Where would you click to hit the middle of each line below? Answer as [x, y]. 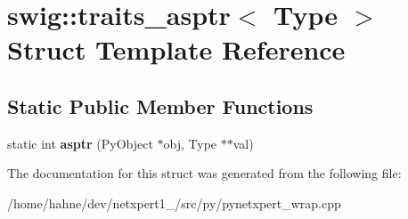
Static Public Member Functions [160, 105]
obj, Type [190, 143]
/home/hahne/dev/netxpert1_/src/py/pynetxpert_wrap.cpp [174, 203]
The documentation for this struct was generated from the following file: [204, 173]
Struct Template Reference [176, 49]
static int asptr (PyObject [80, 143]
